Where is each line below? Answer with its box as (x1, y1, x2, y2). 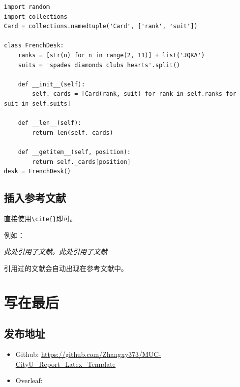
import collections (4, 13, 67, 20)
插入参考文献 (4, 190, 66, 205)
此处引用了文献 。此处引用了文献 (4, 246, 107, 257)
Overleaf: (15, 375, 43, 386)
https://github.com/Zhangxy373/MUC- (41, 348, 161, 359)
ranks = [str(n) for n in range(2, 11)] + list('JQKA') (18, 51, 205, 59)
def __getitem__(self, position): (18, 148, 131, 155)
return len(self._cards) (32, 129, 113, 136)
